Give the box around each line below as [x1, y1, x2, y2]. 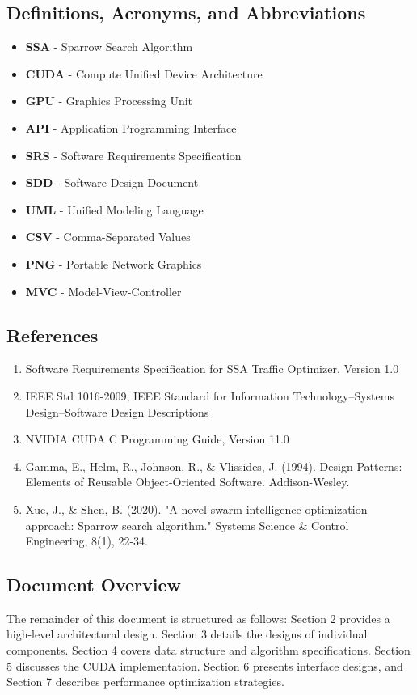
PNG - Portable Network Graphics [25, 255, 202, 272]
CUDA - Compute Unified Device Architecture [25, 65, 263, 82]
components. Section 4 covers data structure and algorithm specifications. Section [6, 642, 411, 659]
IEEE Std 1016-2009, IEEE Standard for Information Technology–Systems [25, 387, 394, 404]
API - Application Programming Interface [25, 119, 237, 136]
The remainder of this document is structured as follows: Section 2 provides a [6, 609, 390, 626]
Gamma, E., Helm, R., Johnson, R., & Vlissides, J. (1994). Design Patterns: [25, 457, 402, 474]
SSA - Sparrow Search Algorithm [25, 38, 193, 55]
